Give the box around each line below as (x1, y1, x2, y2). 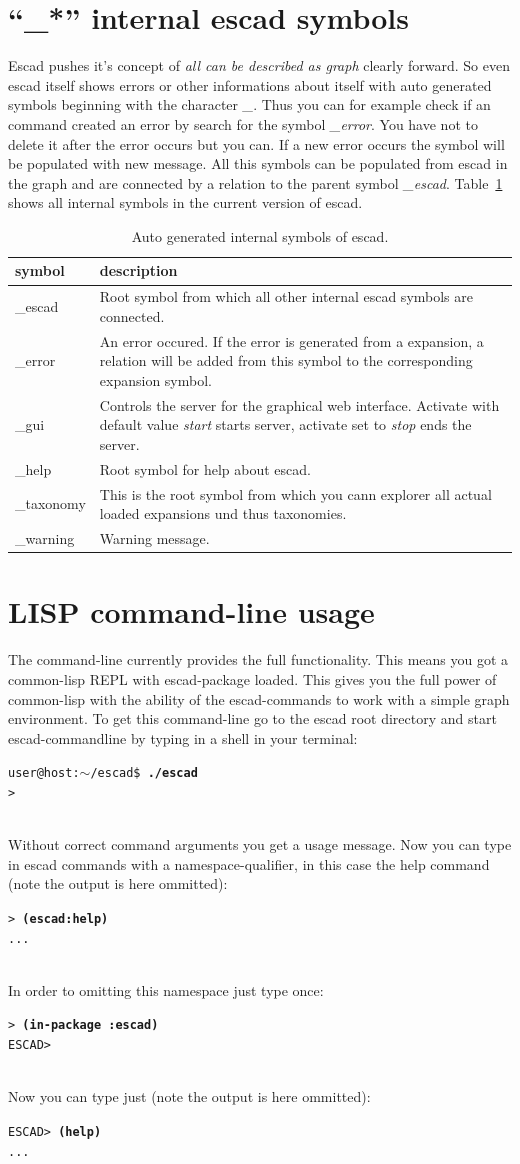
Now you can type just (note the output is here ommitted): (8, 1086, 371, 1107)
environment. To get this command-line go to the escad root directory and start (8, 708, 497, 729)
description (99, 260, 178, 281)
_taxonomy (15, 493, 86, 514)
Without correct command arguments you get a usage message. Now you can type (8, 834, 512, 855)
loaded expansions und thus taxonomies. (99, 503, 347, 524)
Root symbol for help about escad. (99, 458, 311, 479)
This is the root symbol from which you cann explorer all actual (99, 483, 492, 504)
